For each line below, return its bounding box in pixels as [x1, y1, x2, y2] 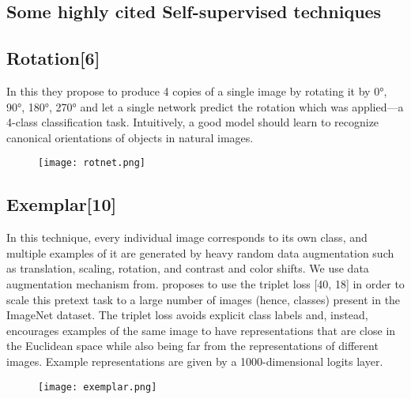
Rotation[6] [6, 46, 100, 70]
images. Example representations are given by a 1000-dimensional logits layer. [6, 352, 383, 369]
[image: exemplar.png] [38, 381, 157, 393]
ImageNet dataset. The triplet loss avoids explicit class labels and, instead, [6, 307, 368, 323]
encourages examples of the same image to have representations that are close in [6, 322, 396, 338]
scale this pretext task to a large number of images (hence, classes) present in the [6, 291, 401, 307]
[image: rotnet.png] [38, 157, 146, 169]
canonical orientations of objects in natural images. [6, 129, 254, 145]
